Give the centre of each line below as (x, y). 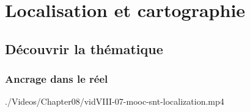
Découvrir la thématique (84, 48)
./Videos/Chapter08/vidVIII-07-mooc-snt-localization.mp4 (115, 101)
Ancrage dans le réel (57, 79)
